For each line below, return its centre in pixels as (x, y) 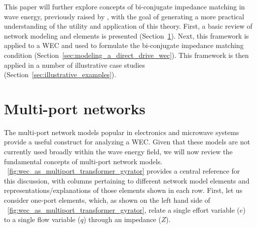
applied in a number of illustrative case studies (74, 65)
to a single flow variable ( (42, 219)
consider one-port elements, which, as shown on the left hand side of (107, 200)
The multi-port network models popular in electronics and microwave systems (122, 132)
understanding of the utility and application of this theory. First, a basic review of (128, 26)
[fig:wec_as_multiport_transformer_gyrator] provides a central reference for (124, 171)
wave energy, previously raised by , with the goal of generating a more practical (124, 16)
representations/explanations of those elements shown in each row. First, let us (123, 190)
